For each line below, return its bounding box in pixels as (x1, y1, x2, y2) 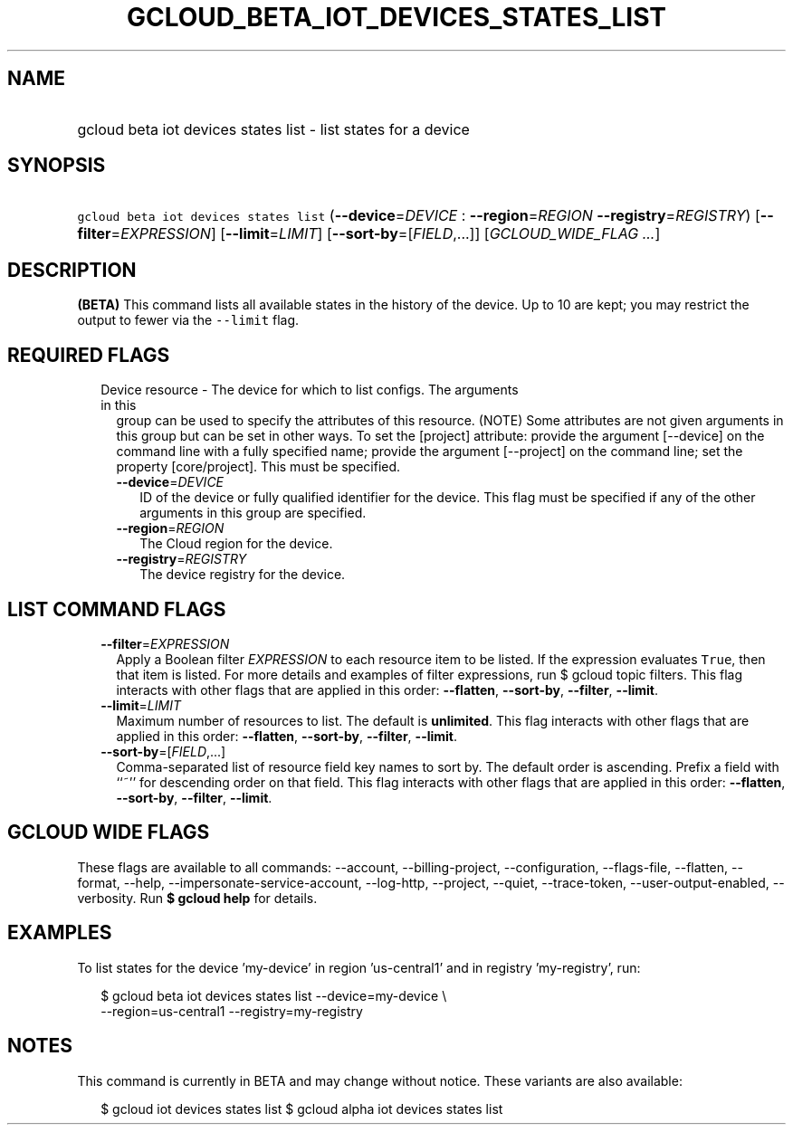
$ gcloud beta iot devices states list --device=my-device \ (100, 987, 447, 1004)
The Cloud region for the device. (139, 536, 333, 552)
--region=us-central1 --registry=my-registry (100, 1003, 363, 1019)
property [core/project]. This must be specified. (116, 459, 401, 475)
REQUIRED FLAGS (7, 343, 170, 366)
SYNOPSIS (7, 154, 106, 177)
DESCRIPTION (7, 258, 137, 281)
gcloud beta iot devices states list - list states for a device (77, 119, 470, 138)
